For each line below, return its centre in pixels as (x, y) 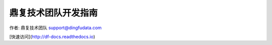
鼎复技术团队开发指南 (54, 13)
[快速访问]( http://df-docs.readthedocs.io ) (52, 37)
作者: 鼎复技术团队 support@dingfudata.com (55, 28)
